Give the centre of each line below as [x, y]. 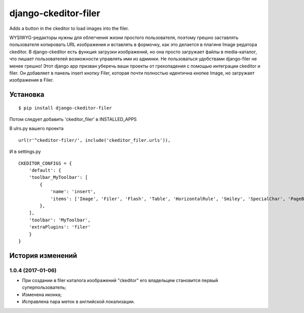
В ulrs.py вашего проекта [36, 129]
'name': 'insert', [73, 192]
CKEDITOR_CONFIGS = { [45, 163]
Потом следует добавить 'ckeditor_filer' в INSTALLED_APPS [73, 120]
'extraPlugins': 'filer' [60, 227]
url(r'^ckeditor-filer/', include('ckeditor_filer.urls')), [94, 140]
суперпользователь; [44, 287]
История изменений [43, 256]
